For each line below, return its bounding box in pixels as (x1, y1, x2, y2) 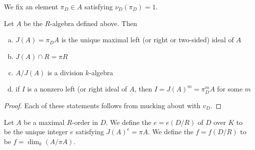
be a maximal (24, 117, 65, 127)
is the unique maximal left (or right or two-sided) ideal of (61, 34, 234, 45)
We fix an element (4, 1, 58, 11)
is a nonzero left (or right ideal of (27, 84, 127, 94)
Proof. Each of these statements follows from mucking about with (4, 100, 201, 110)
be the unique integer (4, 126, 68, 137)
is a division (47, 67, 83, 77)
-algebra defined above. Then (50, 18, 137, 28)
